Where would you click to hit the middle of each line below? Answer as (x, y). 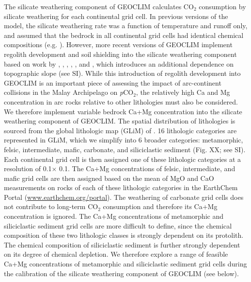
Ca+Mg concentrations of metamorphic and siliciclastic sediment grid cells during (125, 264)
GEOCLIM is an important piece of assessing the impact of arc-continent (113, 82)
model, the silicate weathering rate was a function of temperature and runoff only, (126, 26)
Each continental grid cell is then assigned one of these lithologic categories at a (123, 159)
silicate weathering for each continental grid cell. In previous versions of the (116, 16)
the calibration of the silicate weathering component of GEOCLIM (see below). (121, 273)
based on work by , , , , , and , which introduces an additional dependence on (119, 63)
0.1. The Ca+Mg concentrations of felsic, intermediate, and (147, 168)
